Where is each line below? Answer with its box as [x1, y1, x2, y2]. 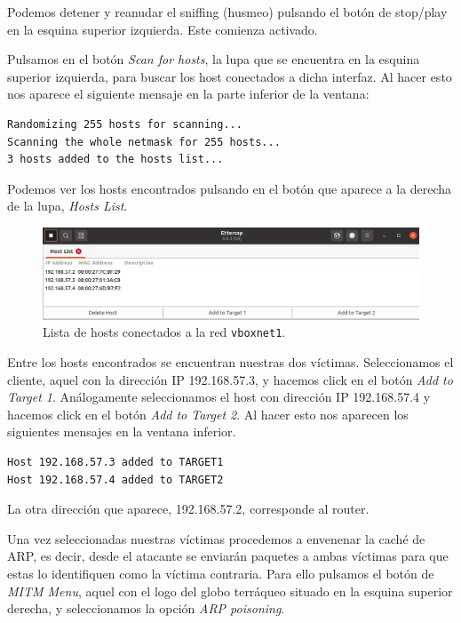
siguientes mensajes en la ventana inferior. [7, 422, 236, 441]
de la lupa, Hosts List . [7, 196, 128, 215]
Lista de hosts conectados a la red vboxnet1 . [43, 323, 286, 341]
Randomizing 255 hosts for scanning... [7, 117, 242, 131]
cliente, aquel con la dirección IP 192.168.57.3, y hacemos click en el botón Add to [7, 370, 453, 388]
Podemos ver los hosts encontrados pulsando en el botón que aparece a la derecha [7, 179, 452, 197]
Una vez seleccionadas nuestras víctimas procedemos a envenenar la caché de [7, 529, 425, 547]
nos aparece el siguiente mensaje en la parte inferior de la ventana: [7, 84, 370, 103]
